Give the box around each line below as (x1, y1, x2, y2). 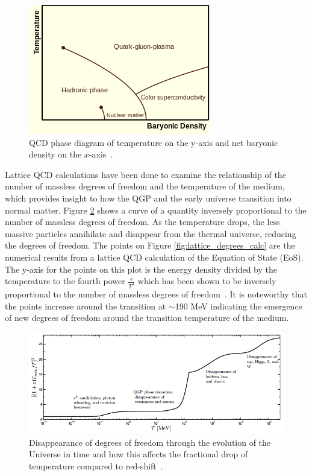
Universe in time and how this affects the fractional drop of (29, 448, 248, 460)
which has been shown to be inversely (137, 274, 276, 287)
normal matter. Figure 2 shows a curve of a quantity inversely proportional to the (5, 203, 307, 216)
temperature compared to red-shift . (29, 459, 163, 472)
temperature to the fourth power (5, 274, 125, 287)
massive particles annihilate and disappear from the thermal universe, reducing (5, 227, 296, 240)
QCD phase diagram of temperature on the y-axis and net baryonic (29, 136, 278, 148)
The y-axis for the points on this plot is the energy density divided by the (5, 262, 277, 275)
